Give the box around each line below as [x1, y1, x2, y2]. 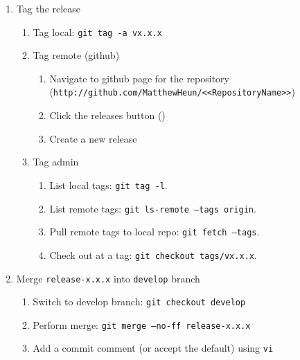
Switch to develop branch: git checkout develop [33, 294, 246, 309]
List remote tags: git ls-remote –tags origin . [49, 201, 256, 215]
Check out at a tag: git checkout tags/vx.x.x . [49, 247, 257, 262]
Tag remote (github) [33, 48, 120, 62]
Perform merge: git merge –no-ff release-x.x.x [33, 317, 251, 332]
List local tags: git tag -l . [49, 177, 168, 192]
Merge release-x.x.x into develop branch [16, 271, 200, 285]
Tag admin [33, 154, 79, 169]
